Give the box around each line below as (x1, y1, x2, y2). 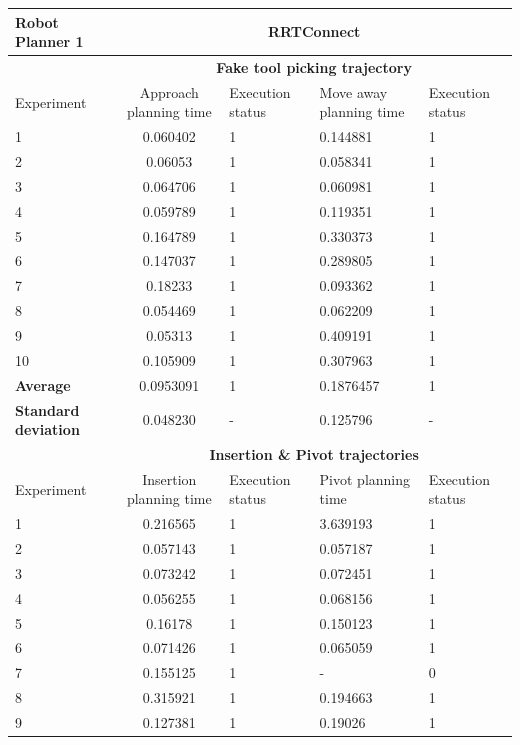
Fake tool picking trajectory (216, 56, 412, 77)
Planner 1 (15, 31, 84, 52)
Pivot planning (319, 468, 411, 489)
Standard (15, 399, 80, 420)
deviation (15, 419, 80, 440)
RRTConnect (267, 21, 361, 42)
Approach (139, 81, 199, 102)
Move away (319, 81, 388, 102)
